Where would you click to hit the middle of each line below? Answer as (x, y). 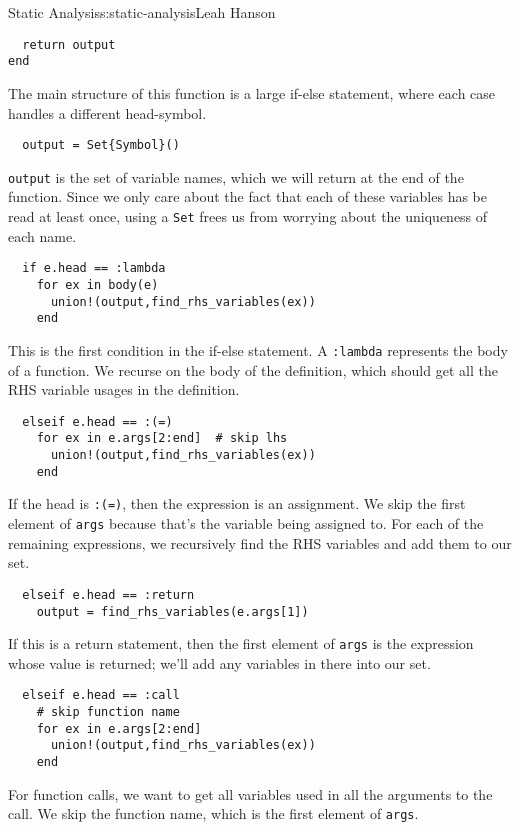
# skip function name (108, 712)
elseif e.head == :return (108, 594)
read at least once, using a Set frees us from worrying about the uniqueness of (248, 216)
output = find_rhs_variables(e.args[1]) (172, 611)
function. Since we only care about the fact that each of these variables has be (248, 196)
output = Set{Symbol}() (101, 145)
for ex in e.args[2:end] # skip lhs (162, 438)
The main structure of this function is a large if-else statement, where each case (252, 92)
